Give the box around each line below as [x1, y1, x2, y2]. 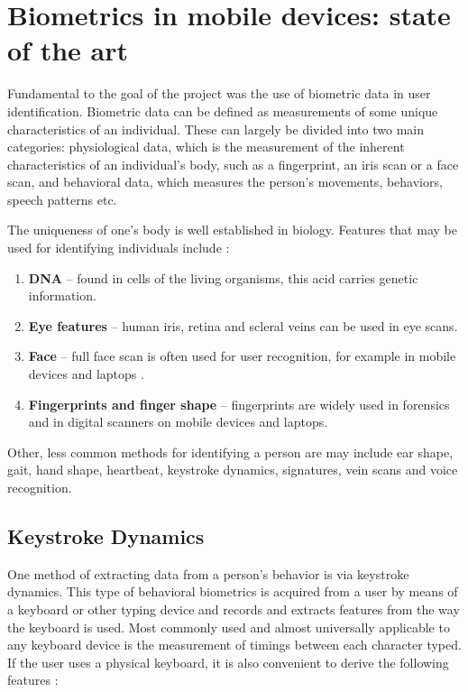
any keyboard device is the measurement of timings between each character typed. [7, 635, 462, 654]
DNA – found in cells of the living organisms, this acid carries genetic [28, 268, 418, 287]
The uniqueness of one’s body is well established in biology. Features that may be [7, 220, 457, 239]
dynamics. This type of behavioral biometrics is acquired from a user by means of [7, 582, 458, 601]
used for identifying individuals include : [7, 238, 230, 257]
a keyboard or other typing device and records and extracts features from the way [7, 599, 460, 618]
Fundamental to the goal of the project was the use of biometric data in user [7, 84, 431, 103]
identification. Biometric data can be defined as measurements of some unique [7, 101, 438, 120]
